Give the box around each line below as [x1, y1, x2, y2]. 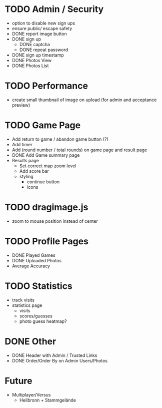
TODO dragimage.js [4, 202, 88, 213]
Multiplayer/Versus [11, 391, 51, 397]
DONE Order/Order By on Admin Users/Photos [11, 357, 108, 363]
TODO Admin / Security [4, 4, 104, 15]
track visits [11, 297, 34, 303]
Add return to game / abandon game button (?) [11, 136, 108, 142]
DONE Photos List [11, 63, 49, 69]
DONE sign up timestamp [11, 52, 64, 58]
